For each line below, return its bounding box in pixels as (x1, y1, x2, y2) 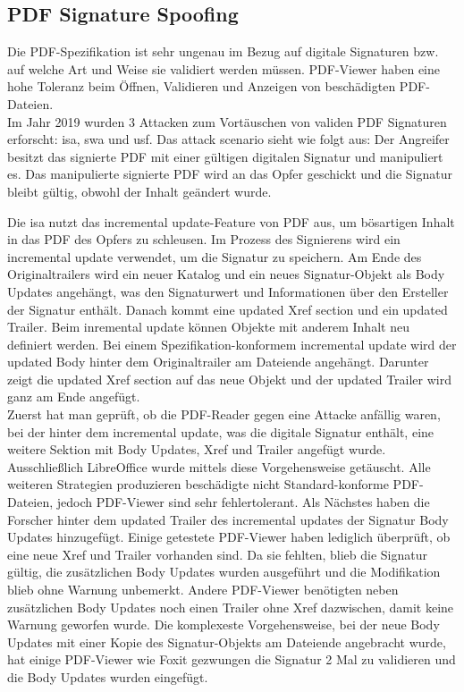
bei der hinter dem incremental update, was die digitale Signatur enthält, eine (7, 422, 434, 441)
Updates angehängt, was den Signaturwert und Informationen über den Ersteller (7, 282, 449, 300)
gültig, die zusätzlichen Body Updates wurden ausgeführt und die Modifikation (7, 562, 441, 581)
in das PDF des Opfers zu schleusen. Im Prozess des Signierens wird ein (7, 230, 401, 249)
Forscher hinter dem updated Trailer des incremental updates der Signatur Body (7, 510, 449, 528)
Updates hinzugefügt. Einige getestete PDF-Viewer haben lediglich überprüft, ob (7, 527, 451, 546)
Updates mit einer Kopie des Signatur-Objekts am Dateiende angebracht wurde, (7, 632, 446, 651)
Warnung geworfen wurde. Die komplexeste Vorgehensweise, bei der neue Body (7, 615, 440, 634)
